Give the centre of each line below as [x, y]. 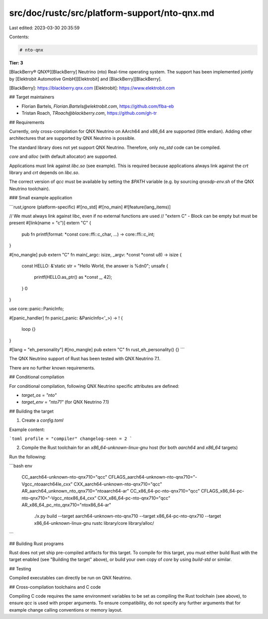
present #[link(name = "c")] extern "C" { [50, 223]
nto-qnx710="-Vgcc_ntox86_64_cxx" [59, 498]
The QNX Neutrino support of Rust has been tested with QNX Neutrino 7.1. [85, 359]
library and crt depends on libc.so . [44, 172]
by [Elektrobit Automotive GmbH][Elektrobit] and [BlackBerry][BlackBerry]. [86, 79]
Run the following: [28, 457]
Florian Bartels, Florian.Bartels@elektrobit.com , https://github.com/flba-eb [98, 106]
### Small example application [41, 198]
